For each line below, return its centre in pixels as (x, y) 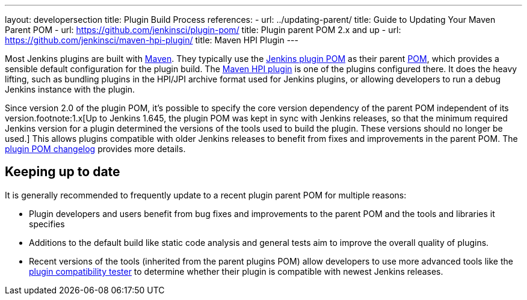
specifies (47, 224)
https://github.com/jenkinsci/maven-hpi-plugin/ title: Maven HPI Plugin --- (152, 40)
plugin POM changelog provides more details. (95, 149)
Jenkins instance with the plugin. (70, 89)
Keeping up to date (63, 172)
